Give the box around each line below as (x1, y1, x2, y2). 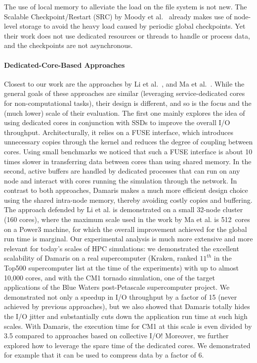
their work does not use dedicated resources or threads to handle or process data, (4, 30, 250, 41)
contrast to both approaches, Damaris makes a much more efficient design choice (4, 185, 248, 195)
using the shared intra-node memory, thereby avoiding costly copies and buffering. (4, 194, 253, 205)
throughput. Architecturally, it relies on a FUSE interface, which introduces (4, 127, 234, 137)
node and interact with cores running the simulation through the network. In (4, 175, 237, 185)
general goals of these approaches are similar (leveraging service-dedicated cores (4, 88, 245, 98)
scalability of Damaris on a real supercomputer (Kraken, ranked (4, 253, 198, 263)
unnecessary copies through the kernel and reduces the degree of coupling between (4, 136, 253, 147)
